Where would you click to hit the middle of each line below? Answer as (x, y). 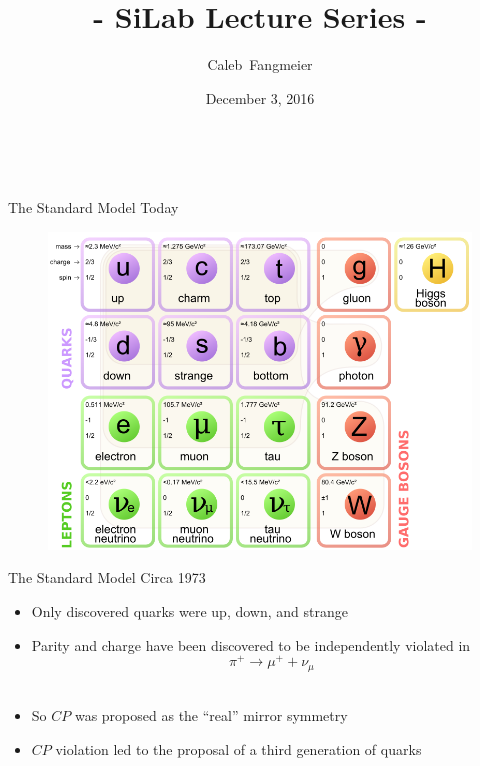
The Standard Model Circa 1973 (107, 577)
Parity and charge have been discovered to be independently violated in (251, 644)
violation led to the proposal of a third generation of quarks (238, 748)
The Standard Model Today (93, 206)
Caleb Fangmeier (260, 64)
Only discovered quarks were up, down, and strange (189, 611)
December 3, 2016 (260, 97)
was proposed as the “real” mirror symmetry (211, 715)
